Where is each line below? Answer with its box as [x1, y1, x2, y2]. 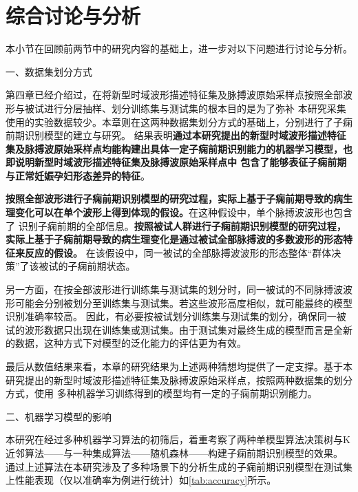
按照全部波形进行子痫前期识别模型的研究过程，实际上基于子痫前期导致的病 [6, 191, 343, 206]
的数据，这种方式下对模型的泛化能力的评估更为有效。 [6, 336, 246, 350]
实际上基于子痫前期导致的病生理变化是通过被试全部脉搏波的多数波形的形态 [6, 232, 343, 246]
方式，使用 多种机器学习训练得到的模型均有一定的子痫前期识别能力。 [6, 386, 317, 400]
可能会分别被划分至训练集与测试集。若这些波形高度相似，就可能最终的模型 [14, 295, 352, 310]
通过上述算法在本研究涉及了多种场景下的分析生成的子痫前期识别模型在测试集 [6, 459, 352, 473]
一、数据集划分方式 [6, 64, 92, 78]
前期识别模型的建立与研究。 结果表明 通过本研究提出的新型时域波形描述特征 [6, 128, 346, 142]
